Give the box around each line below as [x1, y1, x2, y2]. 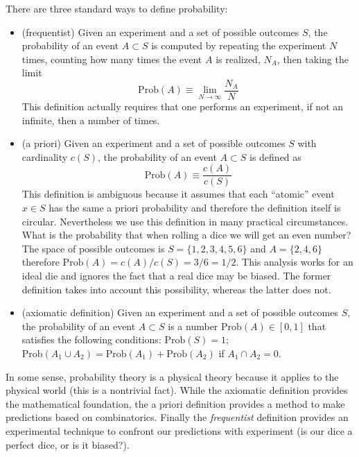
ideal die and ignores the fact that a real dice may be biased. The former [21, 268, 331, 283]
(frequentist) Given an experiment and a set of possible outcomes [21, 24, 299, 39]
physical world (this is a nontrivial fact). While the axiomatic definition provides [6, 383, 348, 397]
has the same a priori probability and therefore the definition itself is [49, 200, 341, 215]
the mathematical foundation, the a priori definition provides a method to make [6, 396, 345, 411]
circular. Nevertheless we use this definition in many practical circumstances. [21, 214, 349, 228]
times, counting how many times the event [21, 51, 202, 66]
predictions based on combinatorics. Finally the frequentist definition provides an [6, 410, 349, 424]
